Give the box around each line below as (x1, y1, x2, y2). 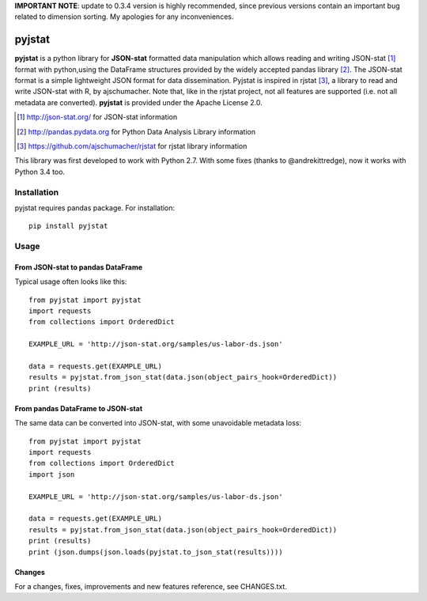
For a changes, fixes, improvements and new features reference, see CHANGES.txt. (14, 581, 288, 591)
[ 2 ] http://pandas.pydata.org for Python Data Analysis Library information (17, 127, 256, 136)
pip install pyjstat (28, 221, 108, 231)
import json (28, 470, 75, 478)
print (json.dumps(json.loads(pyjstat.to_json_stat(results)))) (28, 547, 284, 557)
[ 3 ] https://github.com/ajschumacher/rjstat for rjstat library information (17, 142, 248, 151)
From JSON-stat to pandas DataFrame (14, 262, 143, 272)
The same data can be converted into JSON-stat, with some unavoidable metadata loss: (14, 418, 302, 428)
